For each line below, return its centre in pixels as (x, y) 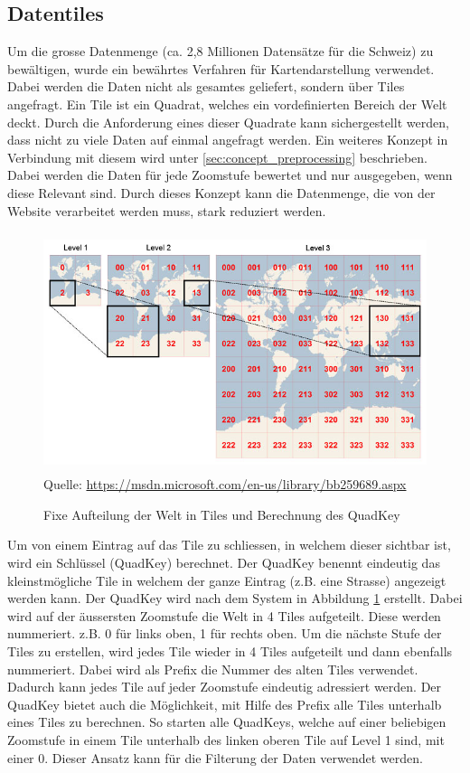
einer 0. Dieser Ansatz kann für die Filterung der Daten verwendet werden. (215, 757)
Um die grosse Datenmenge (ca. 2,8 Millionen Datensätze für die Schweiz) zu (221, 51)
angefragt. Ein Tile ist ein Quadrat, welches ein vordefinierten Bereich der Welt (227, 104)
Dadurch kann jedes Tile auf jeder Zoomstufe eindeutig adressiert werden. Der (225, 687)
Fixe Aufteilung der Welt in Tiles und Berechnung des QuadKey (222, 514)
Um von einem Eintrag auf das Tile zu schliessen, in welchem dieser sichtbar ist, (229, 545)
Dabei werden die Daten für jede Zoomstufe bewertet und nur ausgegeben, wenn (230, 175)
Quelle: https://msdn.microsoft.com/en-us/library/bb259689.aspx (225, 484)
